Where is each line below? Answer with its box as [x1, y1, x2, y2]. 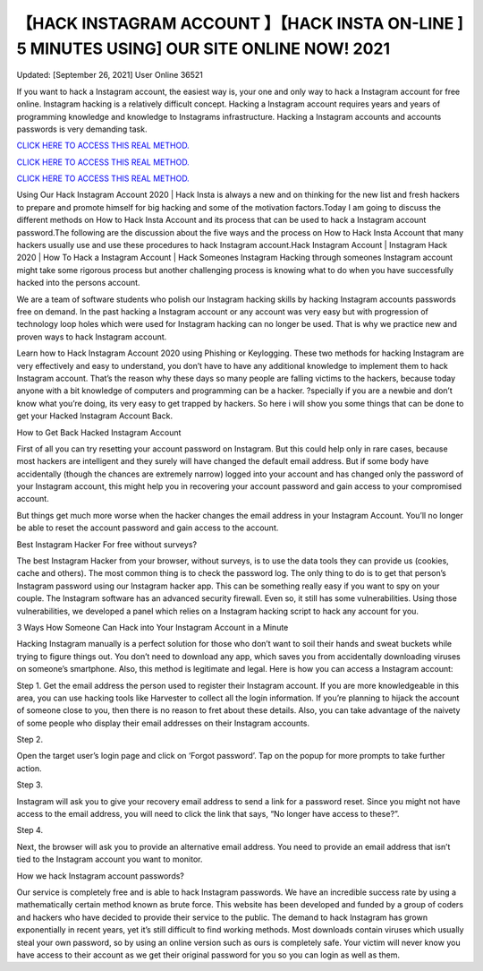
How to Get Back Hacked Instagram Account [16, 426, 182, 438]
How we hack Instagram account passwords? [16, 870, 185, 881]
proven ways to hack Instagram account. [16, 331, 167, 342]
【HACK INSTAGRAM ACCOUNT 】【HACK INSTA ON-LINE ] [16, 13, 464, 33]
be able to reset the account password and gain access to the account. [16, 522, 279, 533]
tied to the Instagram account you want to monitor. [16, 854, 203, 864]
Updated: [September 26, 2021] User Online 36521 [16, 70, 203, 81]
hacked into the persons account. [16, 278, 140, 288]
